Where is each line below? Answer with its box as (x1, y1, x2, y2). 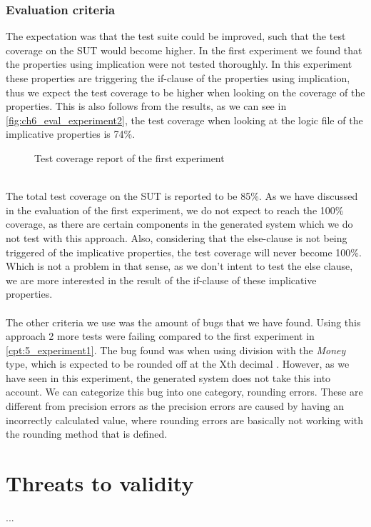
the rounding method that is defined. (6, 426, 168, 441)
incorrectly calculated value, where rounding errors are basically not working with (6, 412, 364, 427)
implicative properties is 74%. (6, 126, 136, 141)
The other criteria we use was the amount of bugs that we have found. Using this (6, 314, 361, 329)
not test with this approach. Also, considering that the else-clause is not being (6, 230, 347, 245)
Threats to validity (6, 468, 194, 498)
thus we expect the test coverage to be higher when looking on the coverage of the (6, 84, 365, 99)
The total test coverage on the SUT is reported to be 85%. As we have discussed (6, 189, 358, 204)
